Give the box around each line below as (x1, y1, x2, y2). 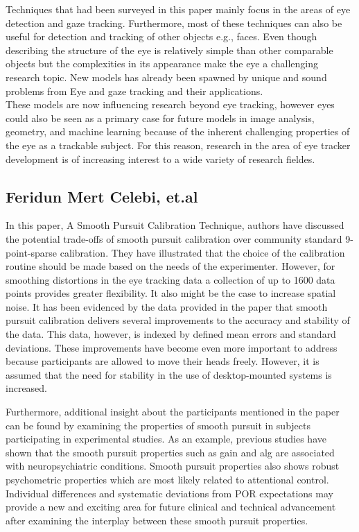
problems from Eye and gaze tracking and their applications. (6, 83, 263, 98)
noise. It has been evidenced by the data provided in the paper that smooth (6, 299, 328, 314)
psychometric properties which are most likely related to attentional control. (6, 472, 329, 487)
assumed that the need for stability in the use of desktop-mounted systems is (6, 367, 332, 381)
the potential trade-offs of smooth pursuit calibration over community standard (6, 231, 342, 246)
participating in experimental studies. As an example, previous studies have (6, 431, 326, 446)
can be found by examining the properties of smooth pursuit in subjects (6, 418, 310, 432)
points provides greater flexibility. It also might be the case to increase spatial (6, 286, 336, 300)
